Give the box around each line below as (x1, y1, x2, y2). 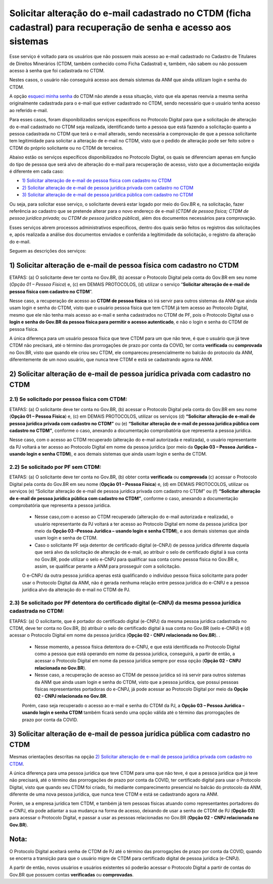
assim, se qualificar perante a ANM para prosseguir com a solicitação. (34, 563, 181, 569)
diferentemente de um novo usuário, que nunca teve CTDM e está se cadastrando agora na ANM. (9, 357, 213, 363)
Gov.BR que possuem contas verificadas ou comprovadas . (9, 871, 134, 877)
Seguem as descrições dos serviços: (9, 248, 86, 254)
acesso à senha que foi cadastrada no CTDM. (9, 67, 105, 73)
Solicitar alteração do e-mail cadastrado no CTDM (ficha (9, 8, 251, 19)
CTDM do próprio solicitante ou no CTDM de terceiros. (9, 144, 123, 151)
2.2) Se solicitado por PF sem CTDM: (9, 463, 102, 470)
